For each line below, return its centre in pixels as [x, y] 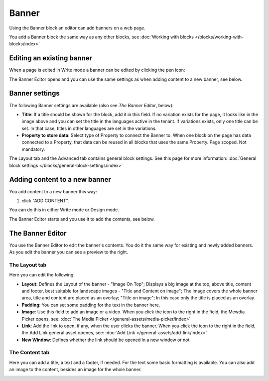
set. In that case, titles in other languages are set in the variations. [89, 128]
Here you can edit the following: [42, 275]
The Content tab [29, 353]
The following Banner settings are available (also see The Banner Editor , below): [91, 105]
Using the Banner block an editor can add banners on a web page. [77, 28]
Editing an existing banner [51, 58]
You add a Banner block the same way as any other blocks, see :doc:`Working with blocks [102, 37]
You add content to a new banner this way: [53, 191]
